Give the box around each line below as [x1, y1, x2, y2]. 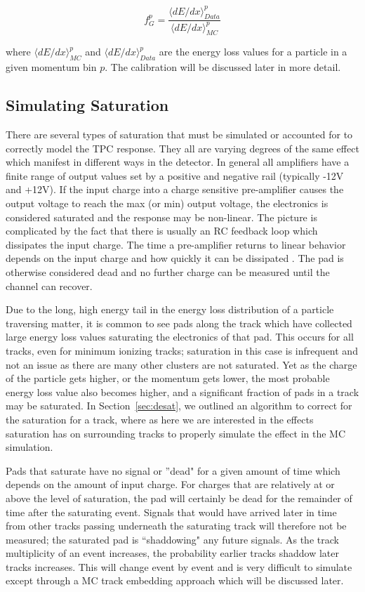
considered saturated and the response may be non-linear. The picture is [6, 209, 317, 224]
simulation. [6, 440, 53, 454]
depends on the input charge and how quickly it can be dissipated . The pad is [6, 251, 344, 265]
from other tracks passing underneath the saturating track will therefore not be [6, 518, 347, 533]
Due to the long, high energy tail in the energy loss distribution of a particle [6, 302, 334, 317]
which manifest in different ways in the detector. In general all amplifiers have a [6, 154, 350, 169]
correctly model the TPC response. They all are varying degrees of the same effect [6, 140, 359, 155]
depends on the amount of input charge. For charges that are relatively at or [6, 477, 335, 492]
